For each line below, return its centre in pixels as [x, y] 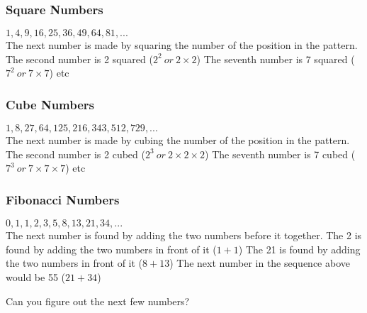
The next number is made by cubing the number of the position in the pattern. [178, 140]
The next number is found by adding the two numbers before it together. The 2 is [184, 235]
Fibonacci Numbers [63, 199]
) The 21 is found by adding [299, 249]
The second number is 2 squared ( [79, 59]
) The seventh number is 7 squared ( [276, 59]
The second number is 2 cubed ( [75, 154]
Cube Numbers [50, 104]
